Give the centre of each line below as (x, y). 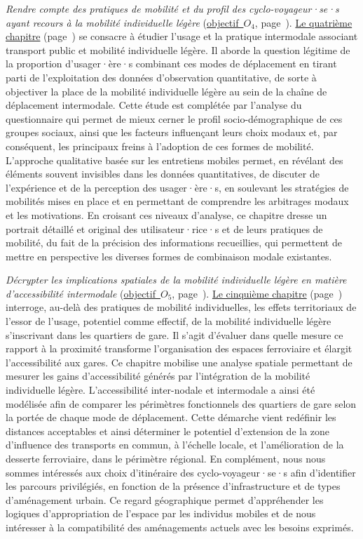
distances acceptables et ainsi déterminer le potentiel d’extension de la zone (168, 431)
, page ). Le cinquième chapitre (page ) (257, 293)
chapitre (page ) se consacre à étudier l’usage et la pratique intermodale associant (182, 36)
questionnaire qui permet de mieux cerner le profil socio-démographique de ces (174, 118)
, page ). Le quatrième (303, 22)
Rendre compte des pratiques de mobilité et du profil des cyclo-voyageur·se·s (172, 8)
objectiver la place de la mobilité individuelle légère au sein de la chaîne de (166, 91)
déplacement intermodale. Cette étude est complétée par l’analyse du (154, 105)
